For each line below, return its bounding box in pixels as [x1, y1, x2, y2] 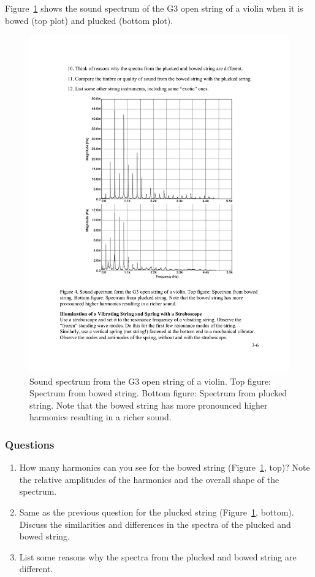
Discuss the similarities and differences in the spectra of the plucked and [19, 517, 291, 530]
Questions [5, 436, 55, 452]
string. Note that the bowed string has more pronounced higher [29, 398, 268, 411]
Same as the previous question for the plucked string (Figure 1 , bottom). [19, 506, 294, 519]
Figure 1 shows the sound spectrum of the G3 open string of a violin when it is [5, 2, 303, 14]
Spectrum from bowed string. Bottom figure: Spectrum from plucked [29, 387, 287, 399]
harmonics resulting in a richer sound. [29, 410, 172, 423]
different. [19, 562, 53, 575]
